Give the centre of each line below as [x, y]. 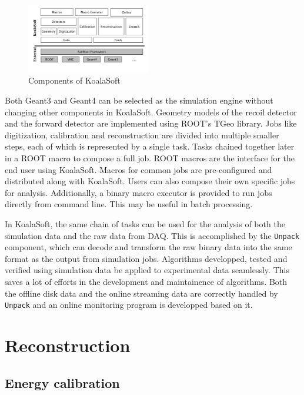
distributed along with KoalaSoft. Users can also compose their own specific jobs [150, 181]
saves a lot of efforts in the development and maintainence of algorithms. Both [146, 282]
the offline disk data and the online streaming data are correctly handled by [141, 293]
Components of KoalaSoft [74, 80]
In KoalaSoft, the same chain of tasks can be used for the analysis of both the [145, 224]
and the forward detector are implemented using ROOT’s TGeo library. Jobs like [151, 123]
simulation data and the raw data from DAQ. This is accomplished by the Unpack [152, 235]
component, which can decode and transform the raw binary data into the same [148, 247]
